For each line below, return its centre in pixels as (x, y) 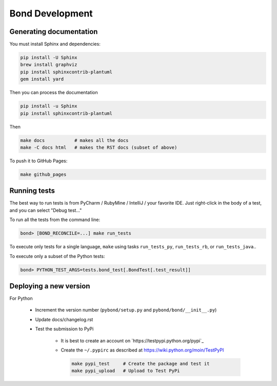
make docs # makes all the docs (74, 140)
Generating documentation (54, 32)
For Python (21, 299)
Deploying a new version (50, 286)
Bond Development (51, 13)
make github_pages (43, 174)
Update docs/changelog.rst (64, 319)
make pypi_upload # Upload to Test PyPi (126, 371)
